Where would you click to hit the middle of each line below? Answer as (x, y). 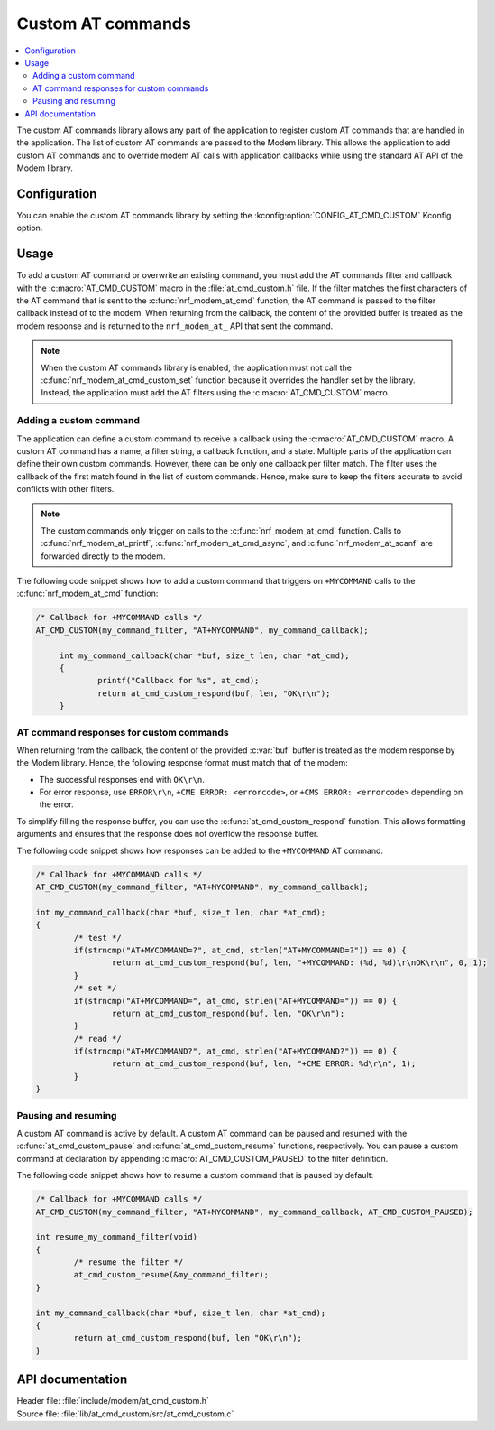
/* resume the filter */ (128, 1263)
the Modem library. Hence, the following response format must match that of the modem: (183, 763)
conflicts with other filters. (65, 489)
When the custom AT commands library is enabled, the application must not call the (196, 367)
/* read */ (97, 1039)
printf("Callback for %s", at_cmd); (179, 681)
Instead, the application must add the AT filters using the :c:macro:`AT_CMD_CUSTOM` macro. (215, 393)
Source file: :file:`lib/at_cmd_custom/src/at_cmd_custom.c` (125, 1414)
